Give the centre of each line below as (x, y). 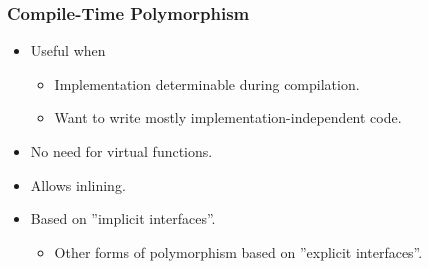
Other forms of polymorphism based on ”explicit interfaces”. (238, 251)
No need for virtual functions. (121, 151)
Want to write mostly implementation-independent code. (228, 117)
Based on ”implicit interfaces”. (123, 218)
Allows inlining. (78, 184)
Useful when (68, 50)
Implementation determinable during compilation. (207, 83)
